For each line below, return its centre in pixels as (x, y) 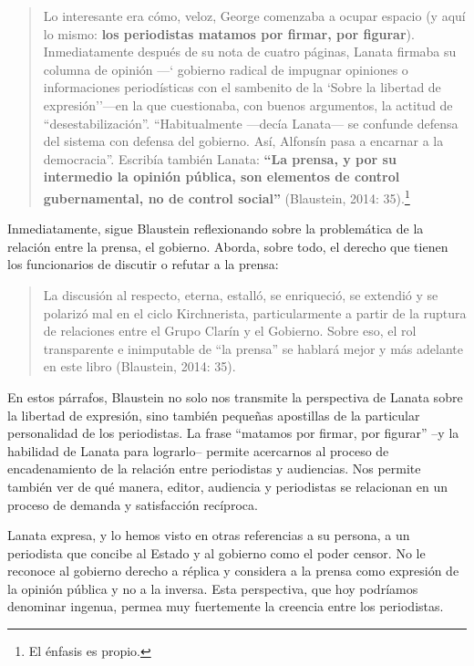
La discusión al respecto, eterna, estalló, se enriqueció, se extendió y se (241, 294)
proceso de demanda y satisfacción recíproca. (133, 504)
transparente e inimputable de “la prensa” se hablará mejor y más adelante (253, 348)
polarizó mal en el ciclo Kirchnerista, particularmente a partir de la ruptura (255, 312)
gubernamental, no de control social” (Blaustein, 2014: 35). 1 (227, 196)
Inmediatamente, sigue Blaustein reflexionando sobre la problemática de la (216, 229)
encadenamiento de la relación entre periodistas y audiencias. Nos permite (214, 468)
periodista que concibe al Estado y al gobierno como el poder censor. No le (216, 552)
